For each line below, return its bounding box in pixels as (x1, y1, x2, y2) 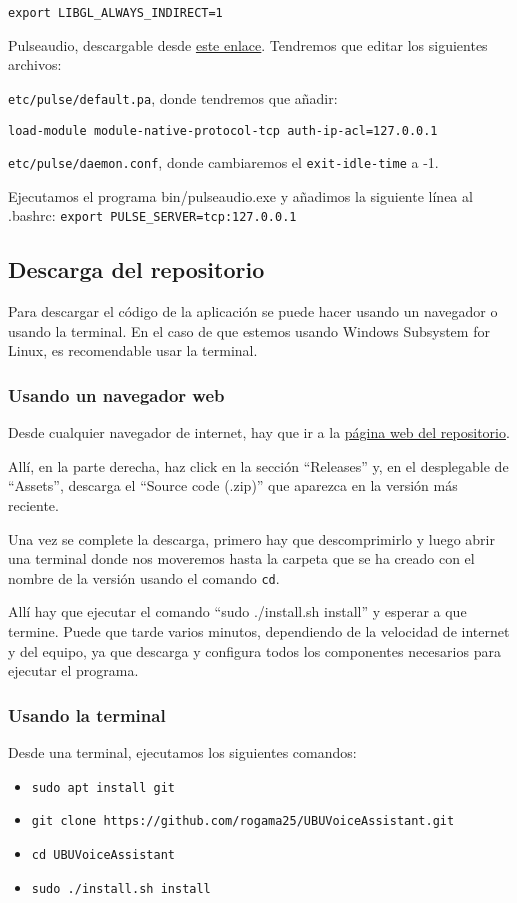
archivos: (8, 54, 62, 75)
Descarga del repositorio (8, 254, 265, 285)
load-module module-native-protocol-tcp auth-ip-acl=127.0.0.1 (8, 123, 438, 138)
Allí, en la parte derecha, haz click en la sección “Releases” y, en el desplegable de (8, 455, 509, 476)
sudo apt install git (31, 780, 175, 795)
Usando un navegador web (8, 382, 225, 407)
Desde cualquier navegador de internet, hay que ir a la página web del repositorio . (8, 422, 510, 443)
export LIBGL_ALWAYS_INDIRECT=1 (8, 6, 223, 20)
